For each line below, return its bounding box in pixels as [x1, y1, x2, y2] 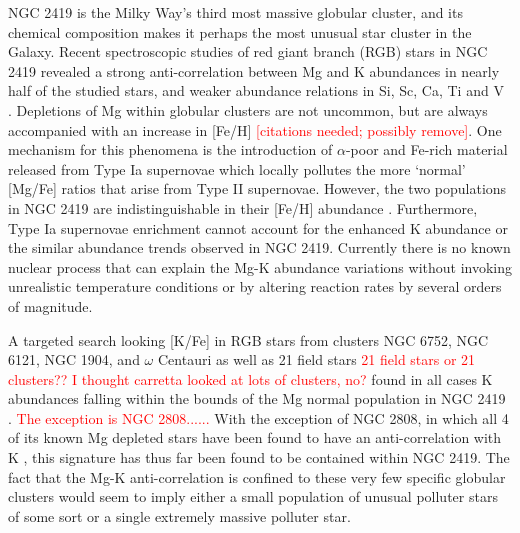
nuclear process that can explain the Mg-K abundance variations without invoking [8, 256, 512, 277]
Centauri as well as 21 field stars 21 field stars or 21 [157, 349, 476, 370]
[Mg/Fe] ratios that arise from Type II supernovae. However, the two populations [8, 178, 507, 199]
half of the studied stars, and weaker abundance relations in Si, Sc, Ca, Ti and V [8, 80, 504, 101]
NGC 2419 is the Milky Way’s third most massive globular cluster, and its [8, 2, 463, 22]
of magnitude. [8, 295, 93, 316]
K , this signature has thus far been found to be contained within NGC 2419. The [8, 447, 510, 468]
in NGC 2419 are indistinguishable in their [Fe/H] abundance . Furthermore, [8, 197, 478, 218]
